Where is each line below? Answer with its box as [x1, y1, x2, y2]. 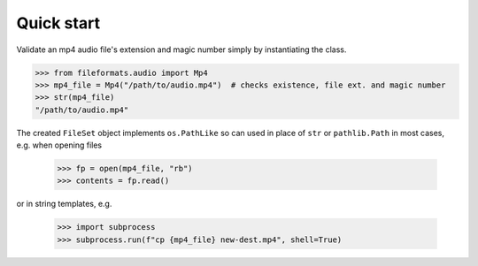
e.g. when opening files [16, 140, 102, 150]
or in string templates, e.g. [16, 199, 112, 209]
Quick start [16, 13, 101, 33]
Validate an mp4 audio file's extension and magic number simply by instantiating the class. [16, 44, 347, 55]
